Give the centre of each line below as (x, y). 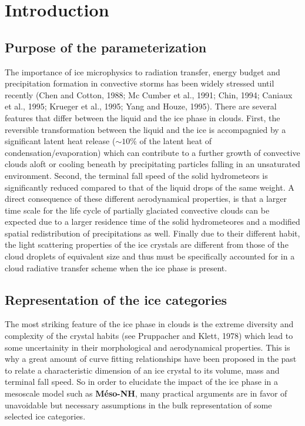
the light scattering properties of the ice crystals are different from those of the (147, 244)
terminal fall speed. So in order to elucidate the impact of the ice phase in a (141, 382)
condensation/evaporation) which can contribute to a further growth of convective (152, 152)
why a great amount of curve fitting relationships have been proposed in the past (151, 359)
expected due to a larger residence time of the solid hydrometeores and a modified (152, 222)
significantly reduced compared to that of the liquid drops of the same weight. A (150, 187)
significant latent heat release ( (60, 141)
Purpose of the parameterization (106, 47)
